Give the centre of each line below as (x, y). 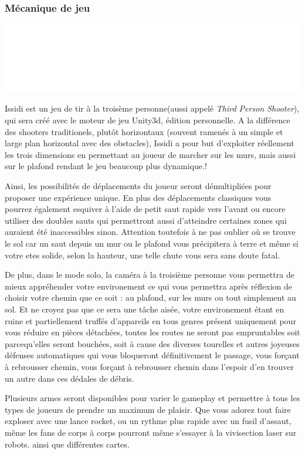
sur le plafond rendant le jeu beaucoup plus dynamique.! (106, 166)
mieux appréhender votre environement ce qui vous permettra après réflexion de (149, 286)
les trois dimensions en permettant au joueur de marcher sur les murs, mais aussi (150, 154)
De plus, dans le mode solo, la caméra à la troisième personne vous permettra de (150, 275)
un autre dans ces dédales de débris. (70, 378)
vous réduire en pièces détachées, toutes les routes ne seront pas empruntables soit (152, 332)
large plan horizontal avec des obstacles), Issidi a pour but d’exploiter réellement (150, 143)
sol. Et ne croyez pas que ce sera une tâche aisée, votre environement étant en (145, 309)
